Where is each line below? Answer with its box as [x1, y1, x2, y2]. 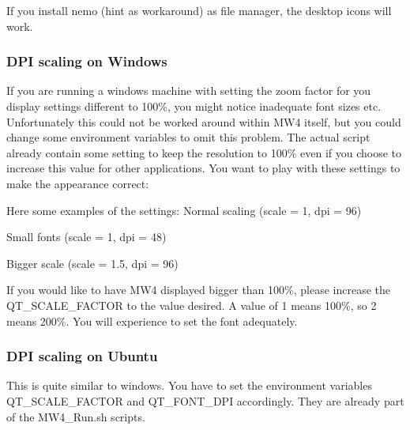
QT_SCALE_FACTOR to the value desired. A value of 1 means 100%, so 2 [6, 296, 377, 313]
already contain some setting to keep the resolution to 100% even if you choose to [6, 144, 402, 160]
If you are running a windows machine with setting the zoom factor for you [6, 82, 371, 99]
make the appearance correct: [6, 175, 149, 191]
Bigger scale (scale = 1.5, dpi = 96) [6, 255, 179, 271]
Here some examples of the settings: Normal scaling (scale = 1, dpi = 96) [6, 202, 362, 218]
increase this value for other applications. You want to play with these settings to [6, 160, 401, 176]
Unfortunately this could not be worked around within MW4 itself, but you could [6, 113, 401, 130]
